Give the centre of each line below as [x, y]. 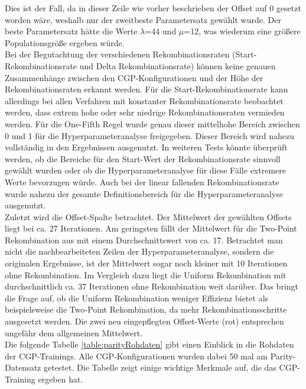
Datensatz [23, 367]
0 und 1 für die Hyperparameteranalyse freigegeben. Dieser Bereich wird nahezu [150, 135]
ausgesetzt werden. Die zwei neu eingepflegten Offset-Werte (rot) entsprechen [144, 321]
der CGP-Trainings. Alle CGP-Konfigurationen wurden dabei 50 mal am [136, 356]
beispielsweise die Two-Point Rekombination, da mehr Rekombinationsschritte [146, 309]
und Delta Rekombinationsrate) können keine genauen [178, 65]
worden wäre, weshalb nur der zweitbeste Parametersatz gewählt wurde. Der [143, 19]
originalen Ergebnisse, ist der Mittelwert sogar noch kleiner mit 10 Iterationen [146, 263]
